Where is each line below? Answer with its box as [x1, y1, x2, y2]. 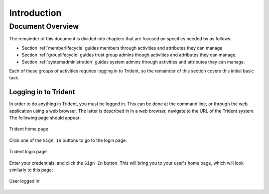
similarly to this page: [9, 167, 53, 173]
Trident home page [9, 126, 48, 132]
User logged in [9, 178, 40, 184]
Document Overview [9, 22, 79, 31]
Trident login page [9, 149, 47, 155]
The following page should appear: [9, 115, 81, 121]
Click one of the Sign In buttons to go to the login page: [9, 137, 127, 143]
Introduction [9, 7, 62, 18]
